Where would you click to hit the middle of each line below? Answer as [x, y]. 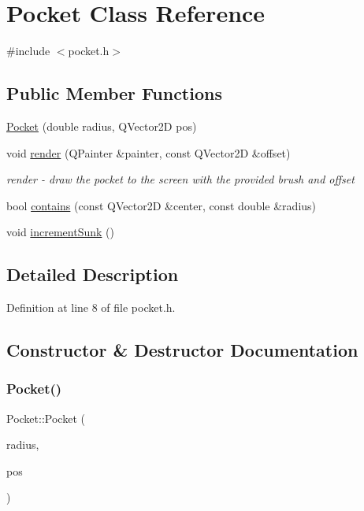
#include [28, 51]
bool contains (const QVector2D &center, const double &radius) [162, 205]
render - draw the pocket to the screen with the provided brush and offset [180, 179]
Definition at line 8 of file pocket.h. [91, 307]
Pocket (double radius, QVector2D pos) [102, 126]
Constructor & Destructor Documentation [182, 350]
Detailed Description [93, 274]
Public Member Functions [114, 93]
